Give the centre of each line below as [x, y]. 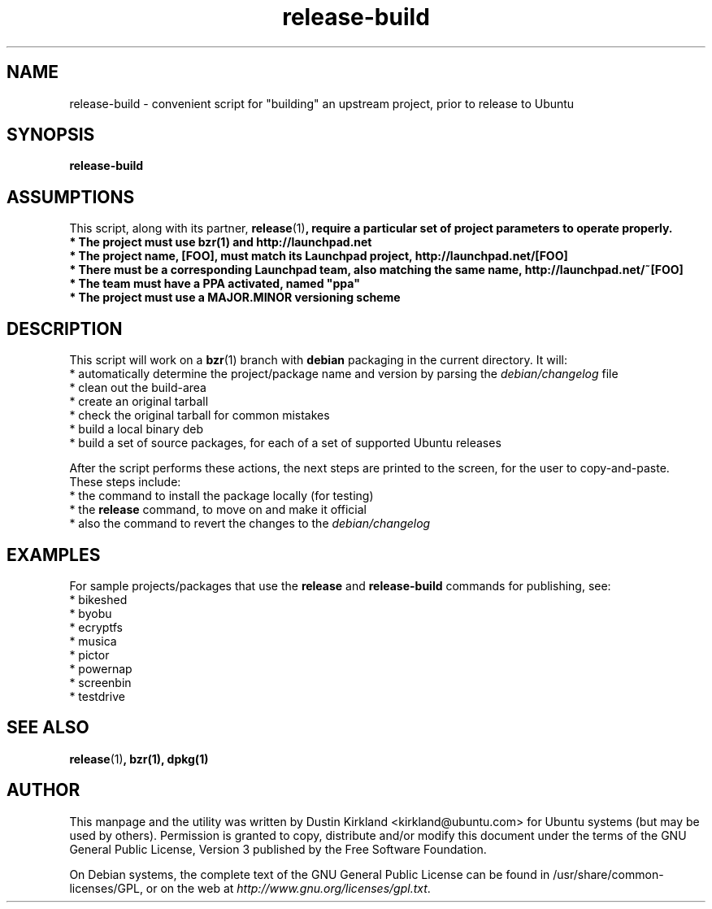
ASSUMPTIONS [71, 197]
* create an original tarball [139, 402]
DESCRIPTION [65, 328]
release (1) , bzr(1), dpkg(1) [139, 759]
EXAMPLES [54, 555]
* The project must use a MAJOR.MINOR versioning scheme [235, 298]
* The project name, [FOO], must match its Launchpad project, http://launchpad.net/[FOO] [319, 256]
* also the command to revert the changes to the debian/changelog [250, 524]
